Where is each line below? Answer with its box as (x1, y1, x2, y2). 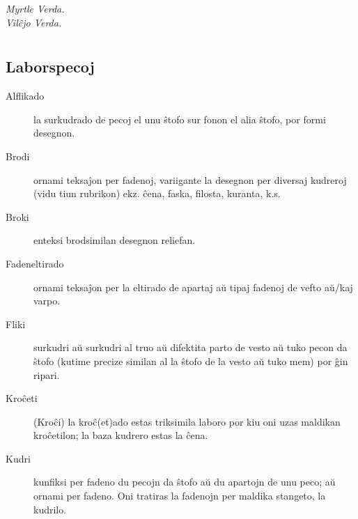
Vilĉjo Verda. (6, 15, 62, 29)
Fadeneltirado (6, 256, 64, 270)
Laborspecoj (6, 56, 95, 77)
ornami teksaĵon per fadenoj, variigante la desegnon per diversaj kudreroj (33, 172, 347, 187)
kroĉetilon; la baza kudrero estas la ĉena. (33, 428, 208, 442)
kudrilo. (33, 502, 67, 516)
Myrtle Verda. (6, 1, 65, 15)
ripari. (33, 367, 60, 382)
